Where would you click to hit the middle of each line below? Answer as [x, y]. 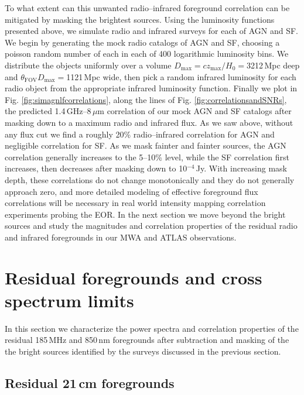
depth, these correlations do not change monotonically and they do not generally [150, 179]
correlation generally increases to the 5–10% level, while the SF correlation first [147, 157]
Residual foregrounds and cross [134, 277]
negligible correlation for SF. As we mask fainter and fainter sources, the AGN [146, 145]
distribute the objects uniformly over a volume [88, 65]
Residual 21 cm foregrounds [90, 382]
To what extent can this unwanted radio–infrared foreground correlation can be [147, 8]
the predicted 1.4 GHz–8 [48, 111]
